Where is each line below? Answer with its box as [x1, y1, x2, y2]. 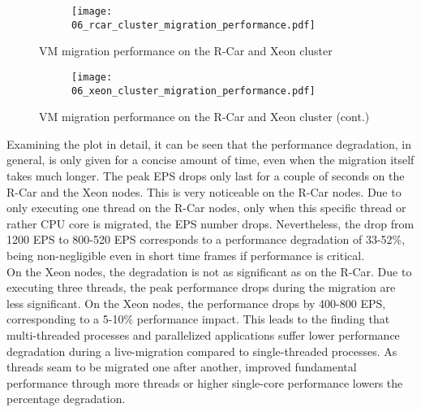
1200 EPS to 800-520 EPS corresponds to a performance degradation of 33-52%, [6, 231, 406, 248]
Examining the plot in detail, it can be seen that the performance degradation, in [6, 135, 411, 152]
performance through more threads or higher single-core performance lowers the [6, 374, 403, 391]
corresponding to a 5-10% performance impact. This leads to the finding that [6, 310, 390, 327]
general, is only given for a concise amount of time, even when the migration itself [6, 151, 415, 168]
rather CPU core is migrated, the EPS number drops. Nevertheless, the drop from [6, 215, 415, 232]
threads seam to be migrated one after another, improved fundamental [6, 358, 357, 375]
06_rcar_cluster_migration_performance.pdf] [71, 19, 316, 31]
